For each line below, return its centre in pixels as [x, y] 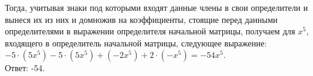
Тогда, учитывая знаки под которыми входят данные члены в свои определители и [156, 7]
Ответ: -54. [25, 68]
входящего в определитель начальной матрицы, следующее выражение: [136, 43]
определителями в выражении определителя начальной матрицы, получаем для [150, 31]
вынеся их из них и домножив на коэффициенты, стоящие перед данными [141, 19]
